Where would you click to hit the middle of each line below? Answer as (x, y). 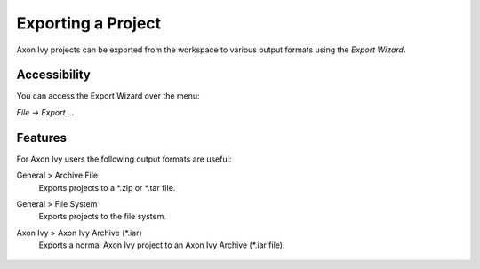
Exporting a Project (89, 23)
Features (41, 138)
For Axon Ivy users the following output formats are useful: (124, 159)
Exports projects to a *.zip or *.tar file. (107, 187)
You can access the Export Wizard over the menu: (108, 96)
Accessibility (53, 75)
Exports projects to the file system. (102, 217)
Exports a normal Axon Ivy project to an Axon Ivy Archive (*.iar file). (162, 245)
